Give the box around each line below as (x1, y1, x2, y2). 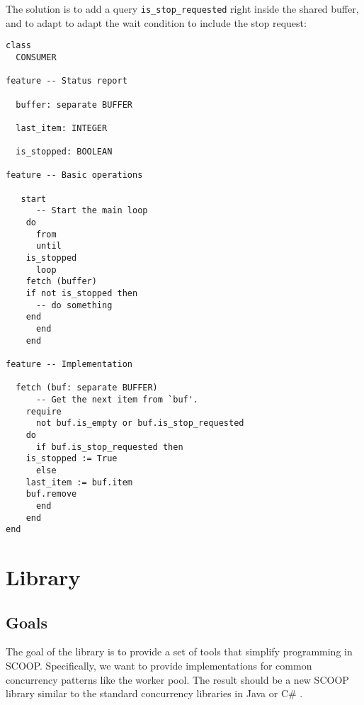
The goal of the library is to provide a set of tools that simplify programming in (6, 644, 353, 659)
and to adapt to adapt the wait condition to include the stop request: (6, 15, 307, 30)
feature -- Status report (6, 76, 127, 86)
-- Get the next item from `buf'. (35, 394, 199, 405)
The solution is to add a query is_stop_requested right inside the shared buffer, (6, 1, 359, 16)
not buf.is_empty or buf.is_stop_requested (35, 418, 244, 429)
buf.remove (25, 489, 77, 500)
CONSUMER (16, 52, 57, 62)
